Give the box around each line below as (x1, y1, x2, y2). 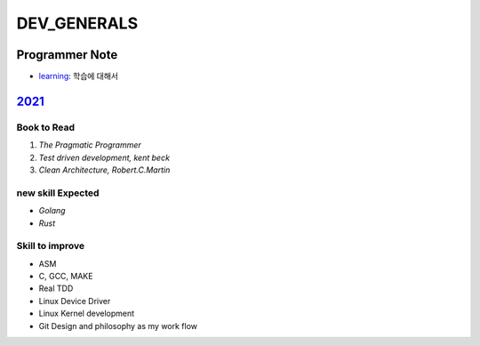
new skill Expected (16, 187, 100, 199)
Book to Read (16, 121, 76, 133)
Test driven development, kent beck (38, 152, 171, 163)
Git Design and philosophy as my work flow (38, 320, 198, 331)
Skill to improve (16, 240, 85, 253)
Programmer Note (16, 47, 118, 62)
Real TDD (38, 283, 74, 294)
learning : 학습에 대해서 (38, 71, 119, 82)
